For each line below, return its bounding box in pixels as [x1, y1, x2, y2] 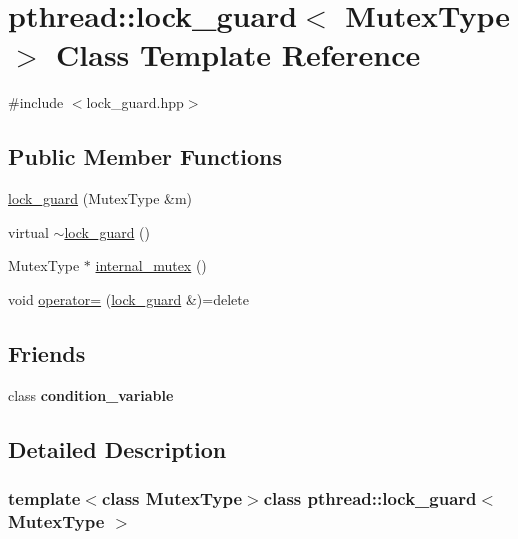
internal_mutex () [95, 255, 207, 276]
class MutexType [101, 485, 243, 510]
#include [8, 92, 64, 113]
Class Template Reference [56, 34, 421, 75]
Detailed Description [8, 433, 227, 464]
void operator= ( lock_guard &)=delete [8, 288, 249, 309]
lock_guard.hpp [86, 92, 184, 113]
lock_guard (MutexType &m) [8, 188, 193, 209]
